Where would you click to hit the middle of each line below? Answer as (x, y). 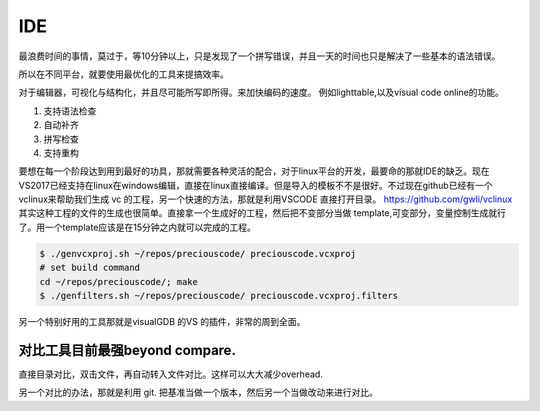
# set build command (89, 268)
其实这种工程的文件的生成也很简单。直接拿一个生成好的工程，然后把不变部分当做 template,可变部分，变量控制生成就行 (262, 213)
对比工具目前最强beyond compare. (127, 350)
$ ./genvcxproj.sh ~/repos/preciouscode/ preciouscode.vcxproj (198, 253)
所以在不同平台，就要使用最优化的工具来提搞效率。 (123, 74)
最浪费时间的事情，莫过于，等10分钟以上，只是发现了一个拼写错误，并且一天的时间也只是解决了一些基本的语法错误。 (259, 56)
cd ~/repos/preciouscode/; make (119, 281)
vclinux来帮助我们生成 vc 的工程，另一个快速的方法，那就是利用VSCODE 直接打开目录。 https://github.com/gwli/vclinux (265, 199)
